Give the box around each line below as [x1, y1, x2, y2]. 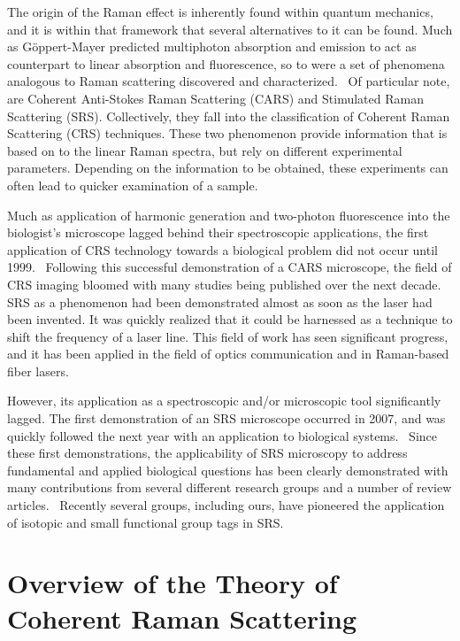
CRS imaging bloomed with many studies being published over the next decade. [7, 274, 441, 293]
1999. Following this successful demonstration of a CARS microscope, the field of [7, 258, 452, 276]
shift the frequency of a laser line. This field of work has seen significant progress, [7, 327, 448, 345]
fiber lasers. [7, 361, 69, 380]
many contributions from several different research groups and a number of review [7, 478, 452, 497]
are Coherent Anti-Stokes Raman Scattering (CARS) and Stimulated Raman [7, 89, 424, 107]
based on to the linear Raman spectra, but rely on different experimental [7, 141, 402, 159]
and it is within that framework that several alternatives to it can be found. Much [7, 19, 453, 38]
